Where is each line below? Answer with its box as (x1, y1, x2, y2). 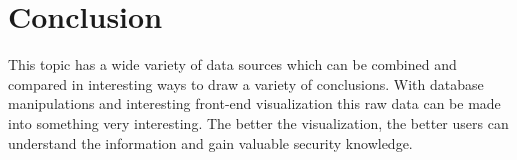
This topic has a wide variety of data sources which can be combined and (8, 54, 457, 75)
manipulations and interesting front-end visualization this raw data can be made (8, 93, 501, 114)
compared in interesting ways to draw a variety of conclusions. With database (8, 73, 484, 94)
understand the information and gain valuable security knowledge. (8, 132, 413, 153)
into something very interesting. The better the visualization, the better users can (8, 112, 509, 133)
